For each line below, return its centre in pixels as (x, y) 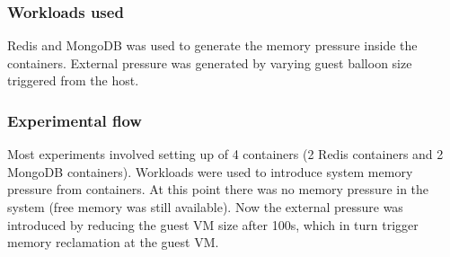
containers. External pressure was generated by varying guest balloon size (210, 62)
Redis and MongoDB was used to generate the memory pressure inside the (212, 45)
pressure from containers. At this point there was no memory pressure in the (218, 189)
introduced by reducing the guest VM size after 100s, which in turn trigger (213, 224)
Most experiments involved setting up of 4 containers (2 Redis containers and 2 (225, 154)
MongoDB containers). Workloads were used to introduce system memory (210, 171)
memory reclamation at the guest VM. (113, 242)
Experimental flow (75, 120)
